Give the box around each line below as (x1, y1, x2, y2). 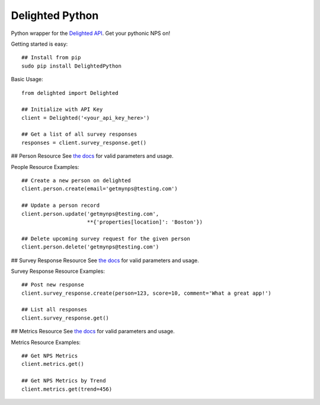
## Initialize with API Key (21, 106, 103, 113)
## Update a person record (21, 202, 100, 209)
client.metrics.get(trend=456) (21, 385, 113, 393)
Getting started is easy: (11, 40, 68, 47)
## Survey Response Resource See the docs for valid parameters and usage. (11, 257, 200, 264)
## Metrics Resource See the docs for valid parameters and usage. (11, 328, 175, 335)
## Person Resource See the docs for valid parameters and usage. (11, 152, 174, 160)
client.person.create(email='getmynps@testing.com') (21, 186, 178, 192)
